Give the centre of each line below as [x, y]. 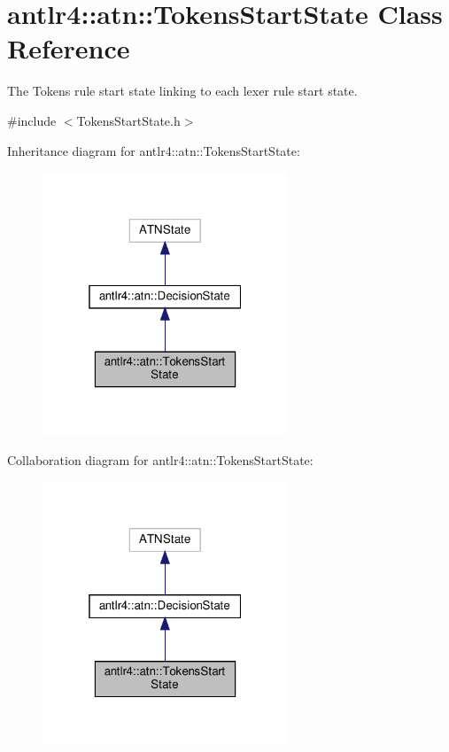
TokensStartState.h [128, 120]
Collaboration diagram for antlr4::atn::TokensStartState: [160, 459]
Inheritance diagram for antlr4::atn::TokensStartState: [154, 150]
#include [32, 120]
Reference [69, 48]
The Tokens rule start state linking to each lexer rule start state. [182, 91]
